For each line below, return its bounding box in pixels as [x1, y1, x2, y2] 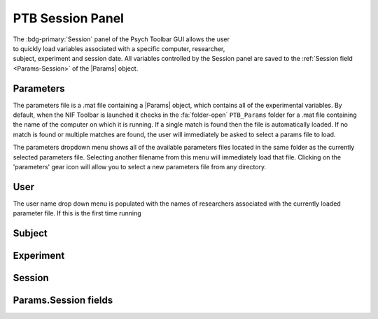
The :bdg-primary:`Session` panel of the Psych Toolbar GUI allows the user [13, 35, 230, 43]
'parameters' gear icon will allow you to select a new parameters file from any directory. [13, 162, 267, 171]
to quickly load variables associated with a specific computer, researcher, [13, 44, 225, 52]
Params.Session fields [13, 295, 113, 306]
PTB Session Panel [13, 10, 124, 26]
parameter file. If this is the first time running [13, 209, 141, 218]
